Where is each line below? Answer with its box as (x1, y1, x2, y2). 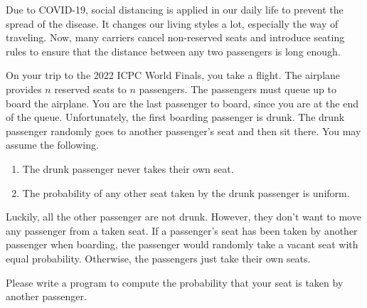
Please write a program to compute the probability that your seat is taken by (6, 275, 344, 290)
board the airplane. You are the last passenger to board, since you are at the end (6, 95, 358, 110)
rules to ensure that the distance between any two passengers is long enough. (6, 43, 341, 58)
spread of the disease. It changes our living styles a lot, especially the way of (6, 16, 339, 31)
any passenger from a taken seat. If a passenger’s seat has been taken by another (6, 223, 358, 238)
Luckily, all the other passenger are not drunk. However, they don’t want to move (6, 209, 361, 224)
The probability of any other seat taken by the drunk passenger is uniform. (22, 185, 350, 200)
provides (6, 81, 42, 96)
